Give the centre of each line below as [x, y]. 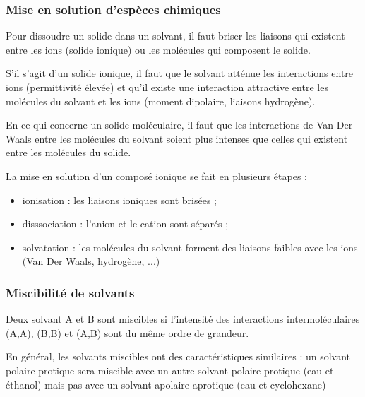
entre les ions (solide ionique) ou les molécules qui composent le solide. [158, 49]
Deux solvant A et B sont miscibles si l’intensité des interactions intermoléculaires [183, 319]
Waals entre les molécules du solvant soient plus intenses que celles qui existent [177, 138]
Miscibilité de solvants [70, 292]
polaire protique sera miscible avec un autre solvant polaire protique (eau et [170, 370]
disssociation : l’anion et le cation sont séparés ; [125, 224]
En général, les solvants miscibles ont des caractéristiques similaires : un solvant [178, 356]
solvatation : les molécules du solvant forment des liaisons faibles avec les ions [190, 247]
